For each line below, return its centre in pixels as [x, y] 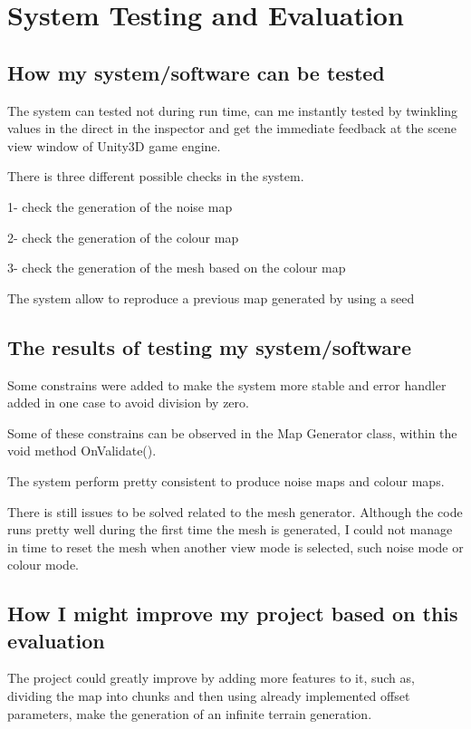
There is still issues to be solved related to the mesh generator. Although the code [235, 511]
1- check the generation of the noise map [120, 206]
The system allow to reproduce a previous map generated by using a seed [211, 297]
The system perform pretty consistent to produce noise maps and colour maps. [226, 480]
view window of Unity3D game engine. [114, 145]
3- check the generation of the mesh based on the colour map [177, 268]
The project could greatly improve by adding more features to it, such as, [211, 678]
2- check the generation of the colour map [123, 237]
